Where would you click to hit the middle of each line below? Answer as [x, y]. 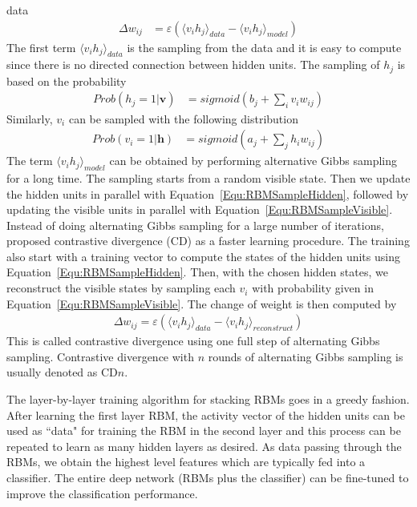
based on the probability [67, 80]
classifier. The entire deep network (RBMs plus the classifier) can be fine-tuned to [208, 478]
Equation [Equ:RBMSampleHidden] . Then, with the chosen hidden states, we [197, 272]
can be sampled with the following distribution [183, 118]
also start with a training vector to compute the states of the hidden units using [203, 256]
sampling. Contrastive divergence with [100, 356]
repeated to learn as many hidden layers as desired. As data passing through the [204, 446]
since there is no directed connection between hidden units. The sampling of [193, 64]
